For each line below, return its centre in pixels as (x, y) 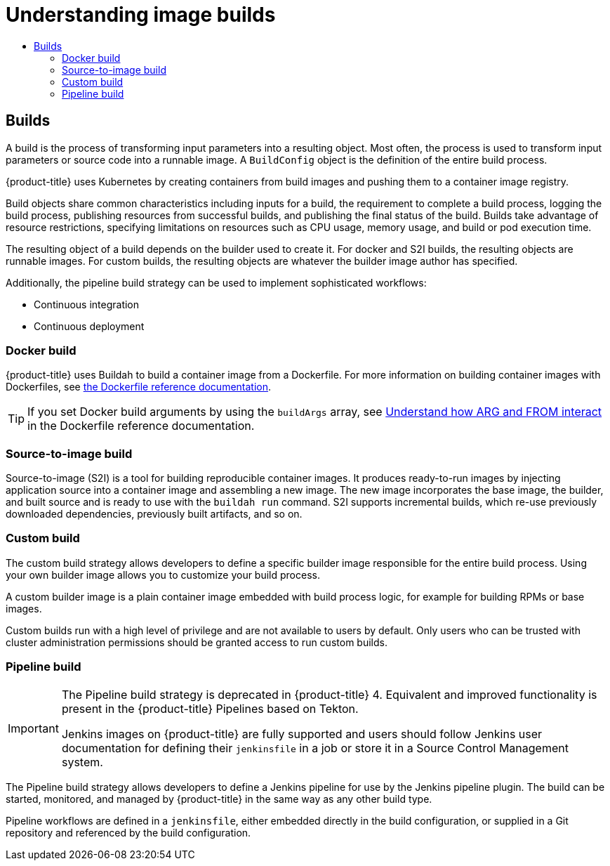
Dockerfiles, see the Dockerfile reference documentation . (139, 387)
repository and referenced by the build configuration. (128, 832)
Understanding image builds (141, 15)
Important (33, 728)
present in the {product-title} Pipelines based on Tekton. (210, 708)
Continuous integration (87, 304)
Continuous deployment (89, 326)
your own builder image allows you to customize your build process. (163, 575)
